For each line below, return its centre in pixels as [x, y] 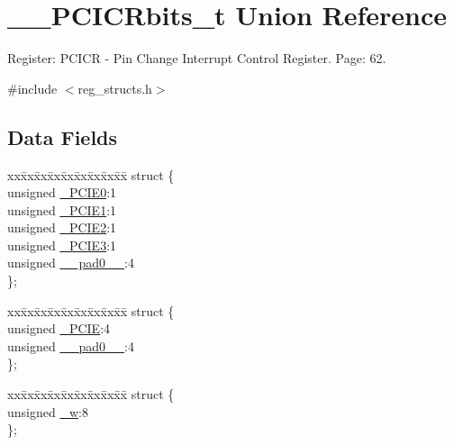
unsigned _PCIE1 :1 [62, 209]
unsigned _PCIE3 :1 [62, 245]
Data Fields [63, 136]
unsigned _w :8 [48, 411]
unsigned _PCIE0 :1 [62, 192]
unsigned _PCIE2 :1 [62, 227]
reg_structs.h [115, 88]
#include [32, 88]
